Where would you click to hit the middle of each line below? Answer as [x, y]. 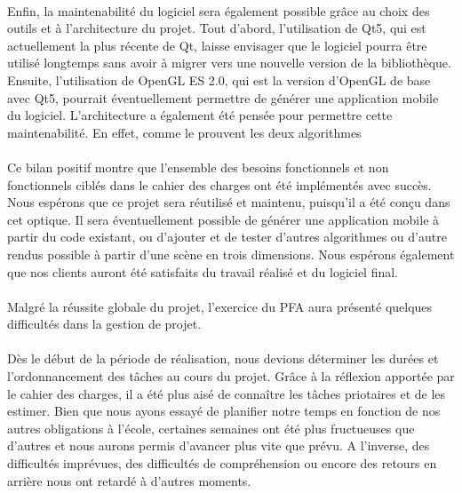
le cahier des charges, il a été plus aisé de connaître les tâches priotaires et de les [227, 393]
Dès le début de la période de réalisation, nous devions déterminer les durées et [223, 358]
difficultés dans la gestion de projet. [104, 324]
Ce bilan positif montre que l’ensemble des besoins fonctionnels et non [198, 167]
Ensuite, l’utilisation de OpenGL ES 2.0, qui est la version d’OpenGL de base [219, 80]
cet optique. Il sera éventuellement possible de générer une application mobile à [223, 219]
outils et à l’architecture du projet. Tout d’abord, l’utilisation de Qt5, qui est [217, 28]
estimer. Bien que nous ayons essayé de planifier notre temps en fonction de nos [224, 411]
